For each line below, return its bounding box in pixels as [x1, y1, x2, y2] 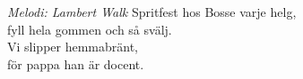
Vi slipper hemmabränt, [7, 37, 139, 56]
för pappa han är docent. [7, 54, 144, 73]
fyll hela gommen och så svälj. [7, 20, 172, 38]
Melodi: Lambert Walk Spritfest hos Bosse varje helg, [7, 3, 297, 20]
